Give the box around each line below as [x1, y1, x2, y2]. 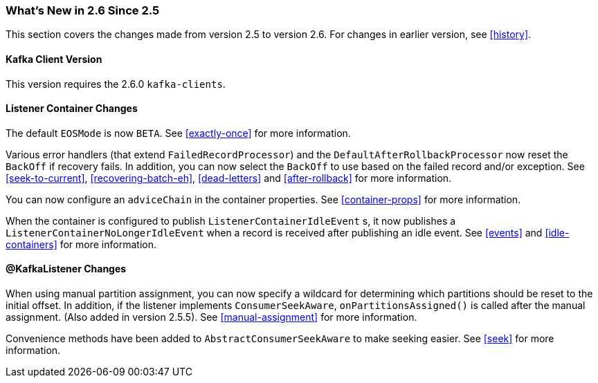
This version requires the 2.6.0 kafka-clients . [6, 77, 226, 90]
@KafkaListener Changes [6, 263, 127, 275]
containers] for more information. [6, 238, 156, 250]
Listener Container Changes [6, 102, 138, 115]
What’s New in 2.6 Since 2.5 [6, 3, 160, 17]
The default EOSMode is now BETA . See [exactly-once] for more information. [6, 127, 351, 139]
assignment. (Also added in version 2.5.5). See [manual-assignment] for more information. [6, 311, 417, 324]
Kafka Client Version [6, 53, 102, 65]
